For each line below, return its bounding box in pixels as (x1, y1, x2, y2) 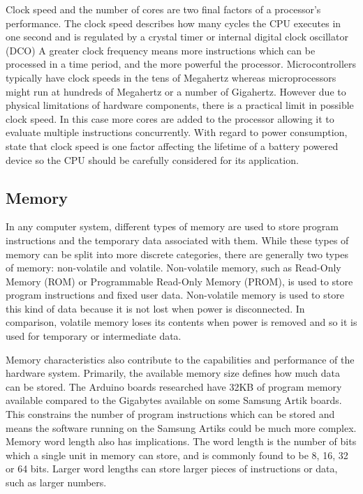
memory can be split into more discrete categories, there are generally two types (6, 246, 348, 261)
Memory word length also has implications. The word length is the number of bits (6, 434, 357, 449)
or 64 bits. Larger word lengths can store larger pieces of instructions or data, (6, 461, 338, 476)
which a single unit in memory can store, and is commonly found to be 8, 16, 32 (6, 447, 348, 462)
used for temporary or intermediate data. (6, 329, 181, 343)
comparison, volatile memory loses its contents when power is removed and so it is (6, 315, 357, 329)
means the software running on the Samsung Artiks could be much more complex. (6, 420, 357, 435)
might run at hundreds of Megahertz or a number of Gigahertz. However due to (6, 84, 346, 98)
